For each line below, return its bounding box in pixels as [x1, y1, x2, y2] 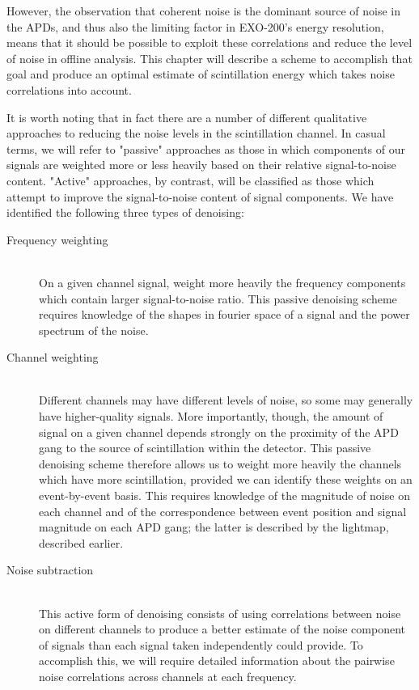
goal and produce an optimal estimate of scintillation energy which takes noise [6, 66, 395, 83]
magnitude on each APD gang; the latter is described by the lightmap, [39, 519, 389, 535]
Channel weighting [6, 349, 99, 366]
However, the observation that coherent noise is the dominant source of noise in [6, 2, 401, 19]
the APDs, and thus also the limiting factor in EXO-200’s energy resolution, [6, 18, 384, 35]
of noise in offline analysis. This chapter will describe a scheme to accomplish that [6, 49, 413, 66]
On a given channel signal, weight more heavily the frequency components [39, 273, 406, 290]
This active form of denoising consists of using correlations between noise [39, 604, 401, 621]
